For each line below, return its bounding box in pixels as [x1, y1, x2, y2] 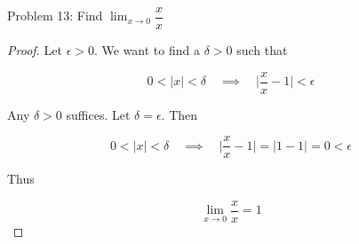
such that [236, 41, 288, 59]
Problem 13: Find [7, 6, 103, 25]
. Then [161, 105, 198, 123]
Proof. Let [7, 41, 62, 59]
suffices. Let [66, 105, 131, 123]
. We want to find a [93, 41, 200, 59]
